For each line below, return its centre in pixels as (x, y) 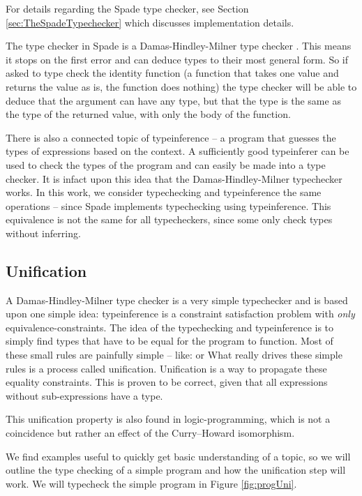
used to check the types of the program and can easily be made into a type (166, 164)
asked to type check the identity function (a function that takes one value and (172, 73)
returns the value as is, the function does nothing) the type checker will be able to (181, 86)
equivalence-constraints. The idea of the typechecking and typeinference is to (170, 327)
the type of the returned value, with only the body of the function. (148, 114)
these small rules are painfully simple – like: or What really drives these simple (174, 355)
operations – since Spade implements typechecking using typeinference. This (168, 205)
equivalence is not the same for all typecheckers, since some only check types (169, 219)
